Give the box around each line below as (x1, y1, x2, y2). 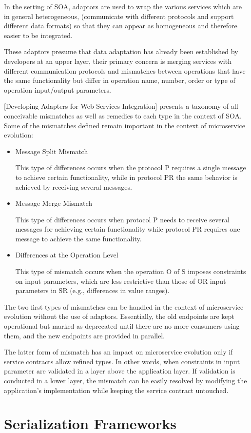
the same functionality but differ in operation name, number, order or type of (4, 75, 235, 85)
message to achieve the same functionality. (15, 233, 142, 243)
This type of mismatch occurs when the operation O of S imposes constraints (15, 266, 246, 276)
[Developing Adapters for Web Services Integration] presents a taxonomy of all (4, 101, 238, 111)
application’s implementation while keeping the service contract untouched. (4, 385, 229, 395)
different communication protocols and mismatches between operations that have (4, 65, 246, 76)
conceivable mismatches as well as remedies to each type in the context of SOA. (4, 110, 242, 120)
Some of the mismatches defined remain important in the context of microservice (4, 120, 246, 130)
